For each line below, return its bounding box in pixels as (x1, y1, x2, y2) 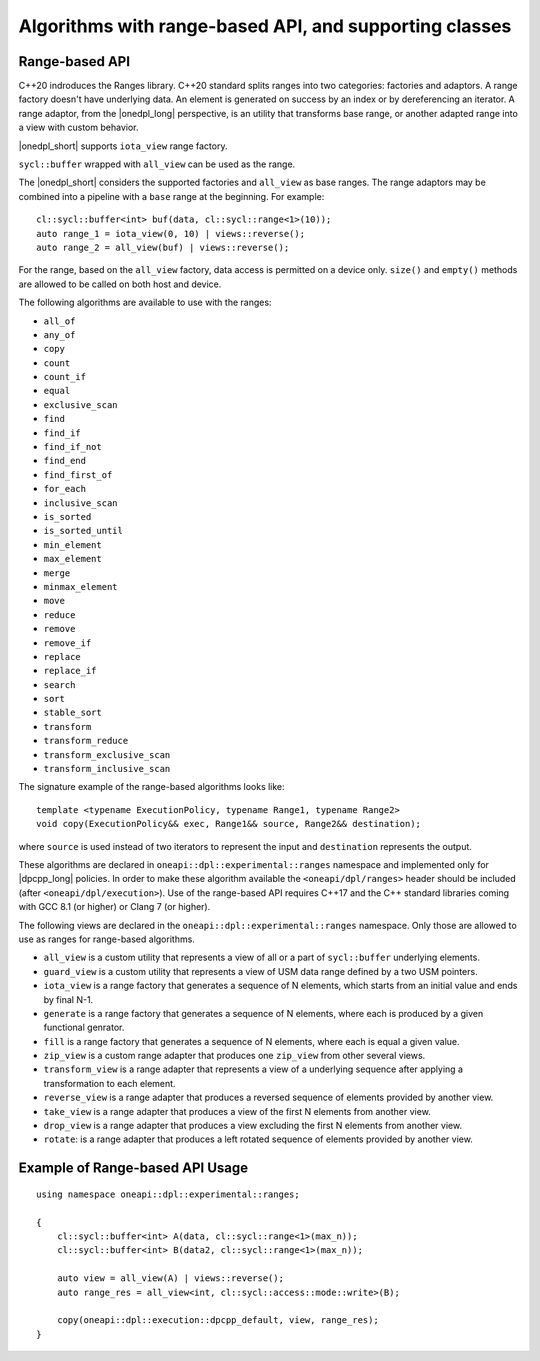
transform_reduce (43, 735, 129, 747)
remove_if (43, 637, 92, 649)
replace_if (43, 665, 97, 677)
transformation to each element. (43, 1077, 176, 1089)
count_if (43, 371, 87, 383)
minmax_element (43, 581, 119, 592)
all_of (43, 315, 76, 327)
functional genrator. (43, 1021, 125, 1034)
